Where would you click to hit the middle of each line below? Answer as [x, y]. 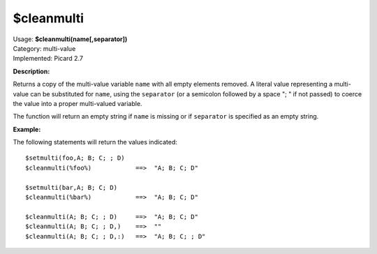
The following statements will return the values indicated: [95, 142]
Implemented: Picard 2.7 [48, 59]
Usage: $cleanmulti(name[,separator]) [70, 39]
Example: [27, 129]
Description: [31, 71]
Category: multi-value [44, 48]
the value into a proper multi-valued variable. [77, 103]
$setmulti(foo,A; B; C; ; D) [75, 158]
